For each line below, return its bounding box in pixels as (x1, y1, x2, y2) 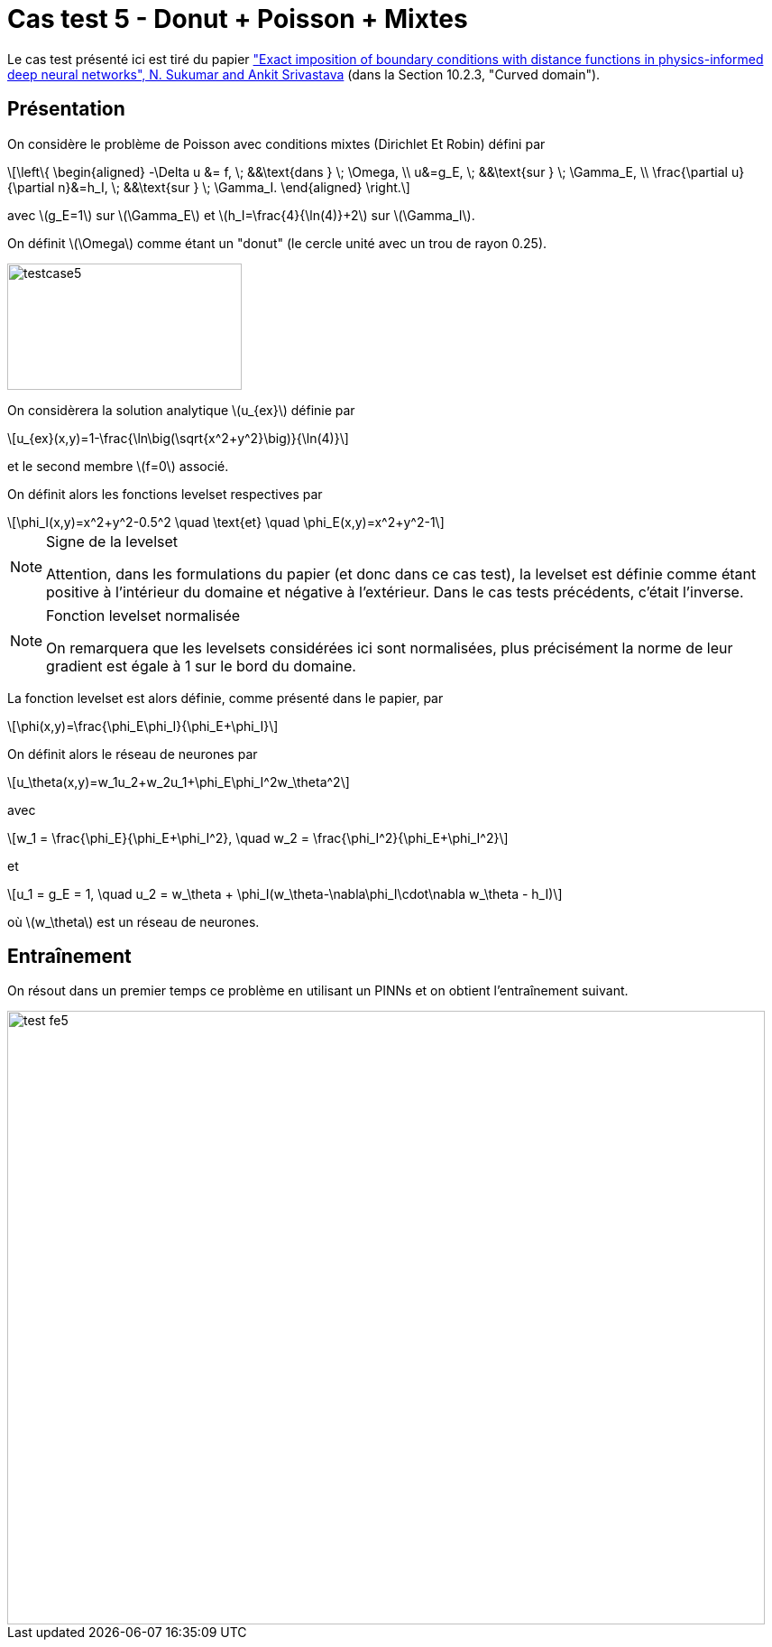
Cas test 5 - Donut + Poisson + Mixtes (7, 4, 468, 34)
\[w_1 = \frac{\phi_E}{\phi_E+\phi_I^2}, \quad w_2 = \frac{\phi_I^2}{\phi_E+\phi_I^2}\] (7, 829, 509, 846)
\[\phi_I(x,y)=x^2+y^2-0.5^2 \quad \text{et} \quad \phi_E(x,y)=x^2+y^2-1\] (7, 514, 445, 530)
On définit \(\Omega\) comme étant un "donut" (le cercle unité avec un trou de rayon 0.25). (7, 235, 547, 251)
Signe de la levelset (46, 532, 179, 551)
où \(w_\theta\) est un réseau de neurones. (7, 913, 260, 930)
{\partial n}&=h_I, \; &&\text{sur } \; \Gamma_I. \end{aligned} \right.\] (7, 179, 410, 195)
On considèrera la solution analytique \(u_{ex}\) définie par (7, 402, 355, 418)
